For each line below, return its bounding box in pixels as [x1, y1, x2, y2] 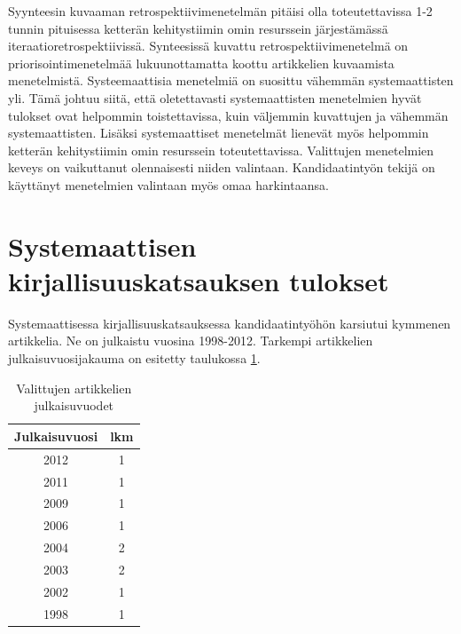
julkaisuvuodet [34, 396, 114, 415]
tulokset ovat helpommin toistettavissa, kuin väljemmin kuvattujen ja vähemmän [8, 106, 449, 124]
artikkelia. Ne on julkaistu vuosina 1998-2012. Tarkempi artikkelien [8, 331, 373, 350]
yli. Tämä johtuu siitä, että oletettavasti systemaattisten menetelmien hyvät [8, 88, 422, 107]
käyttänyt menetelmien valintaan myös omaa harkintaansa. [8, 175, 329, 194]
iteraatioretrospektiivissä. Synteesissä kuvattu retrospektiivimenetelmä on [8, 36, 409, 55]
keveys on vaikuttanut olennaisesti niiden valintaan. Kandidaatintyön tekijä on [8, 158, 435, 177]
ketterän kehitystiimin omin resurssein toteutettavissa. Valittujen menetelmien [8, 140, 434, 159]
